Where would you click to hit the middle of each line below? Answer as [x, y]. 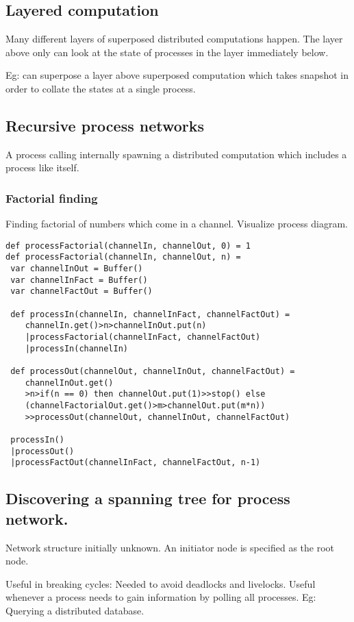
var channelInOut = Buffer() [77, 269]
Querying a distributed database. [75, 610]
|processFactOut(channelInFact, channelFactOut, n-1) [136, 463]
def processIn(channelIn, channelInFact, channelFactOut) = [150, 314]
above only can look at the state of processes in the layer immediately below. [167, 52]
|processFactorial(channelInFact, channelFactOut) [143, 337]
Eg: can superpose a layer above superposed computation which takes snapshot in [177, 75]
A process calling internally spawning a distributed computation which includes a [176, 154]
